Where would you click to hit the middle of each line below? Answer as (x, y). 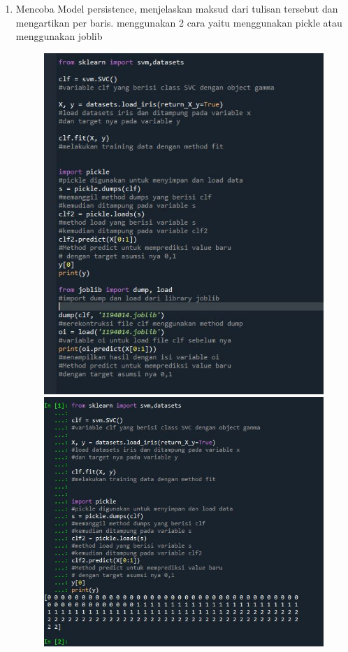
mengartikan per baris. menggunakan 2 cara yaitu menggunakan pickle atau (179, 22)
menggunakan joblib (59, 36)
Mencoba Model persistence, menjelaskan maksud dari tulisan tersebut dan (177, 8)
